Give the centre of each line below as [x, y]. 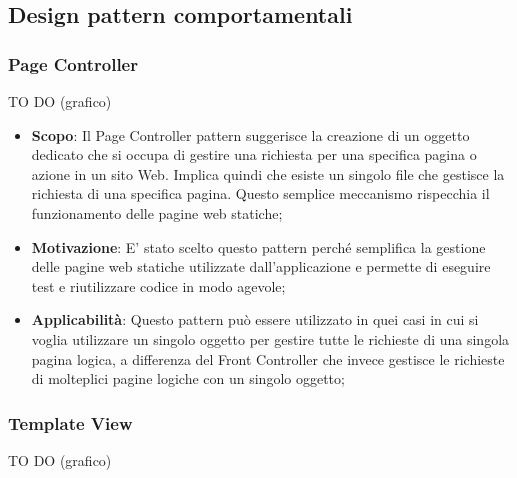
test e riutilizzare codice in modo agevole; [158, 285]
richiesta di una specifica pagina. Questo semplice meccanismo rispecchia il [260, 193]
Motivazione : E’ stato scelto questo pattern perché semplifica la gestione [258, 246]
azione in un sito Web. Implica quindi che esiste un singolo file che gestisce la [268, 173]
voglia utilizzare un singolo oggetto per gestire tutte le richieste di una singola [270, 338]
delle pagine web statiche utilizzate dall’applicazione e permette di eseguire [261, 266]
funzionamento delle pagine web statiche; [157, 212]
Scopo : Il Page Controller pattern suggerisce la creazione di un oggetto [250, 134]
